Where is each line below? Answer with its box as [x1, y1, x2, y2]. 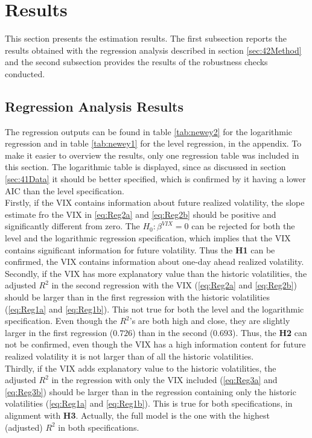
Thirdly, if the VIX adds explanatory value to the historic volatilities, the [5, 361, 276, 374]
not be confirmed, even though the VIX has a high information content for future [5, 338, 306, 351]
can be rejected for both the [191, 220, 295, 232]
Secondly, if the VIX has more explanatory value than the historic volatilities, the [5, 267, 307, 279]
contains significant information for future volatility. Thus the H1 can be [5, 243, 275, 256]
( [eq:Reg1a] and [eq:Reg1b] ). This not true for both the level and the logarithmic [5, 302, 304, 315]
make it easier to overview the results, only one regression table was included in [5, 148, 299, 161]
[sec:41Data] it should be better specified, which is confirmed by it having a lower [5, 173, 306, 185]
